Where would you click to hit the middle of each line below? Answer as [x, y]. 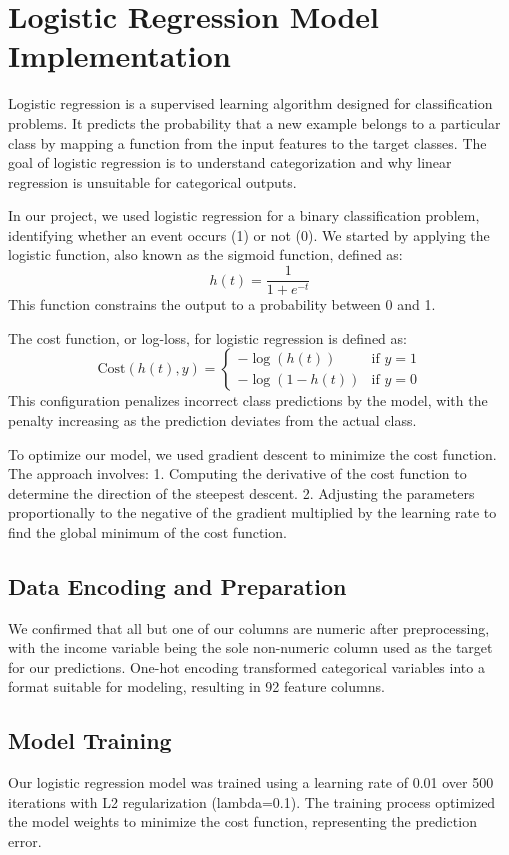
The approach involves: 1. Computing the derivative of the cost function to [237, 473]
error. [25, 841]
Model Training [90, 740]
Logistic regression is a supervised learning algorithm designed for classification [250, 103]
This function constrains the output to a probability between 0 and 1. [222, 304]
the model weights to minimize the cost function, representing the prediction [242, 821]
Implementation [119, 55]
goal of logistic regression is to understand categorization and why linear [230, 162]
